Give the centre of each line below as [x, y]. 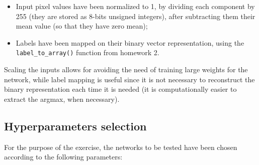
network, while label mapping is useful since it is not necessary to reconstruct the [129, 79]
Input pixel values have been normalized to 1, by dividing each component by [135, 6]
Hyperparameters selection [75, 126]
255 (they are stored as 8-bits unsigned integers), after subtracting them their [136, 16]
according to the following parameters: [63, 157]
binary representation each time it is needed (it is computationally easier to [120, 89]
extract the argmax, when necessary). [62, 99]
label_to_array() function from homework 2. [88, 52]
